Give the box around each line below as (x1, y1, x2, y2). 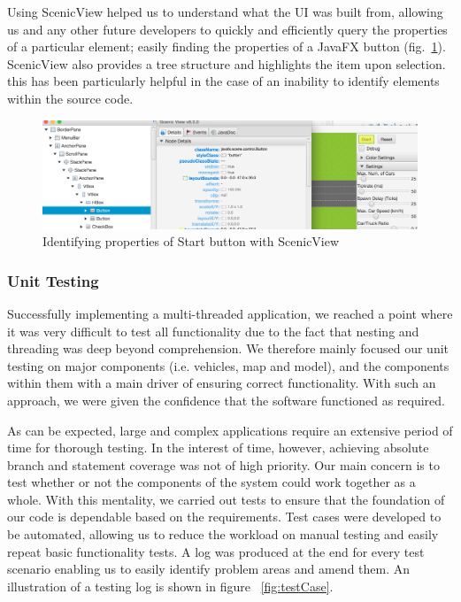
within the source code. (7, 89, 134, 107)
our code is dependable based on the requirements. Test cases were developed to (7, 507, 442, 526)
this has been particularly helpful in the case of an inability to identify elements (7, 72, 440, 90)
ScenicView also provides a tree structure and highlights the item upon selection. (7, 54, 446, 73)
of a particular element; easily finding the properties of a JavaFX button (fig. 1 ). (7, 37, 446, 56)
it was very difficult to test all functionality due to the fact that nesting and (7, 321, 419, 340)
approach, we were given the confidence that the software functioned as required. (7, 390, 445, 409)
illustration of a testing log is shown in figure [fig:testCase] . (7, 576, 334, 595)
